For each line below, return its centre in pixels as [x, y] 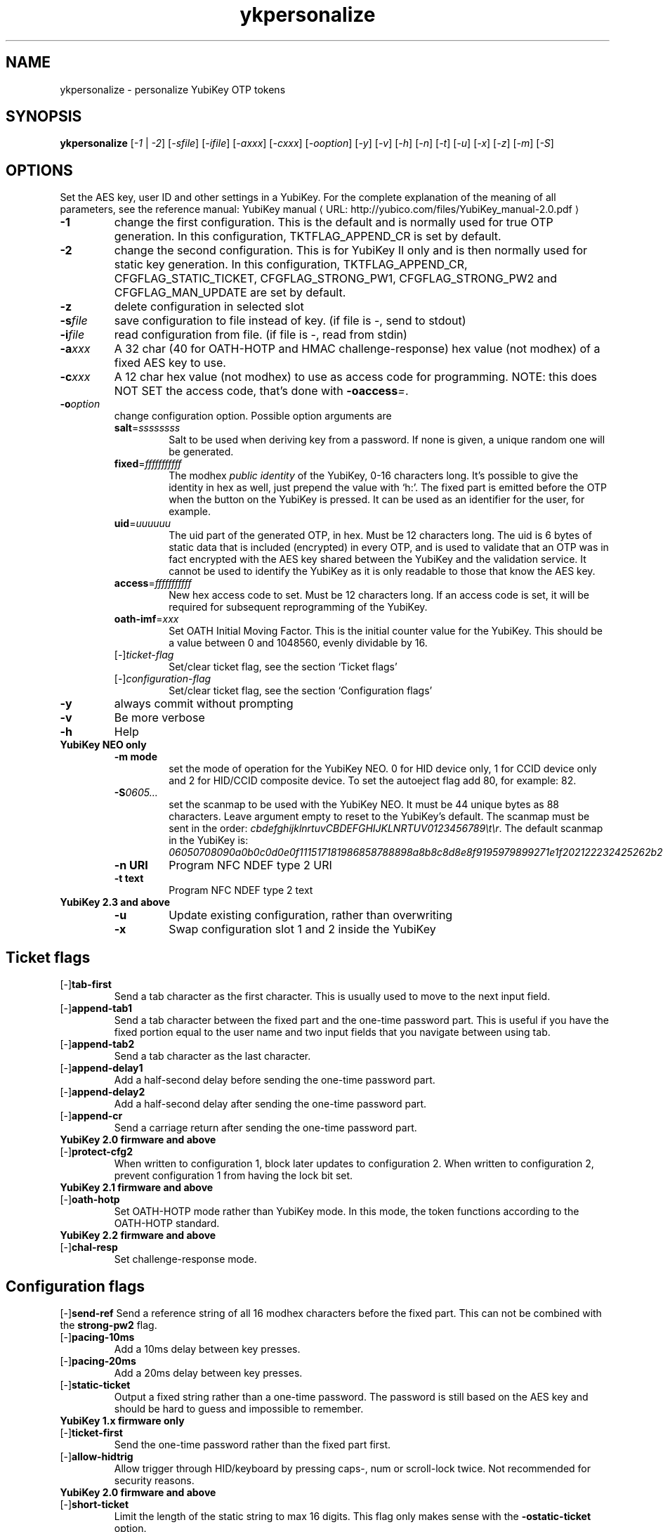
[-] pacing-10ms [97, 1337]
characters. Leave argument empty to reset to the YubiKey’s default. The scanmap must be [379, 817]
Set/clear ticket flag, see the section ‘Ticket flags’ [283, 667]
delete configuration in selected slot [209, 307]
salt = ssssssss [147, 428]
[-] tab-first [86, 985]
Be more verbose [159, 718]
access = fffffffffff [153, 583]
